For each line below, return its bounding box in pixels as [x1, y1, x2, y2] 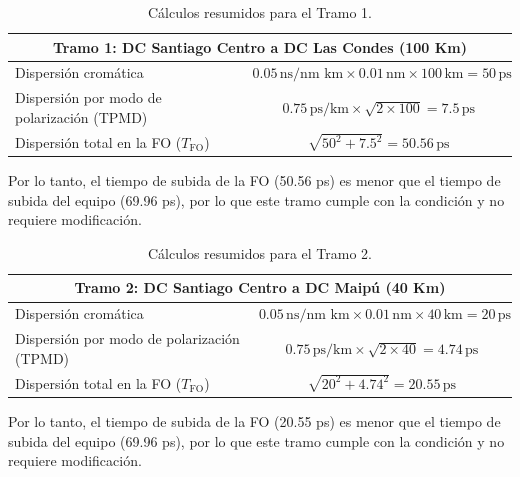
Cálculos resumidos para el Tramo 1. [148, 2, 372, 22]
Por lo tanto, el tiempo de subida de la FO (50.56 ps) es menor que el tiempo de [8, 170, 501, 191]
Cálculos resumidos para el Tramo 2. [148, 242, 372, 263]
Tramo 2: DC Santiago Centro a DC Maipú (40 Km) [74, 277, 446, 298]
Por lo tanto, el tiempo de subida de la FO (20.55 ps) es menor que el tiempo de [8, 410, 501, 431]
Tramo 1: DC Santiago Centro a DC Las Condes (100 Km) [53, 36, 467, 57]
